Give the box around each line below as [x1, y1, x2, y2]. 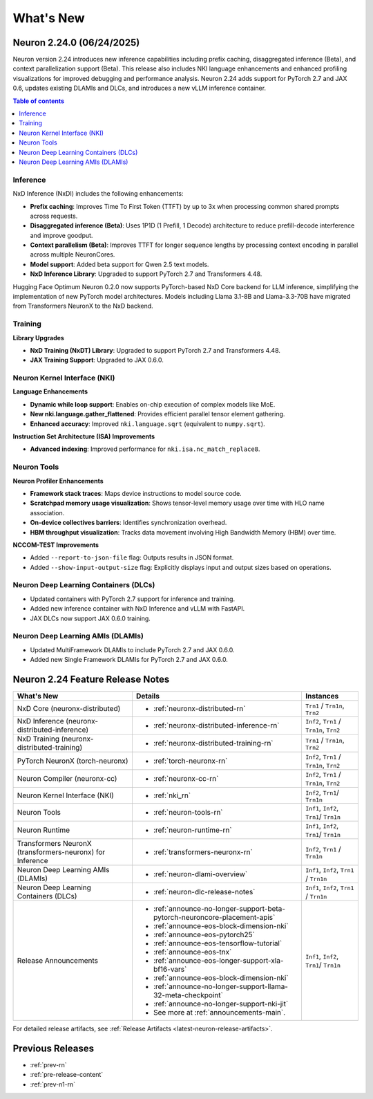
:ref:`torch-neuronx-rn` [153, 756, 228, 766]
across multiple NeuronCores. [30, 250, 115, 259]
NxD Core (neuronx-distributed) [17, 704, 121, 714]
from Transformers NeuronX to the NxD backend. [12, 302, 153, 311]
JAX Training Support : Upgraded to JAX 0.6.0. [30, 356, 164, 364]
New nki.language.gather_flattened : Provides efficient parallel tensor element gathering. [30, 410, 285, 418]
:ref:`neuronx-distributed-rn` [153, 704, 246, 714]
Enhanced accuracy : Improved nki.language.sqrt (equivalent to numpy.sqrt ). [30, 419, 265, 428]
